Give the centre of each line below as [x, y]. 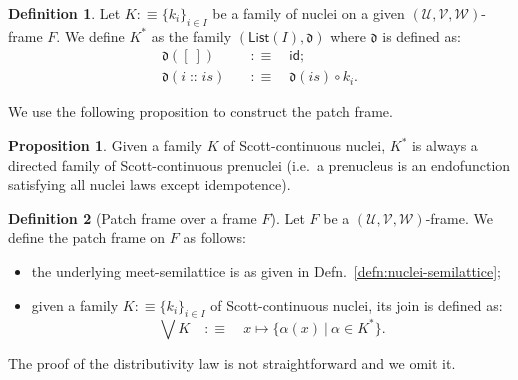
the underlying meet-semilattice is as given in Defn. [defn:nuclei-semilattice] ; [266, 271]
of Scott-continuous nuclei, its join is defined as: [356, 304]
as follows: [214, 237]
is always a [444, 145]
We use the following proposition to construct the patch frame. [200, 111]
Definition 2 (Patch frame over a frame [132, 217]
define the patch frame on [87, 237]
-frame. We [459, 217]
